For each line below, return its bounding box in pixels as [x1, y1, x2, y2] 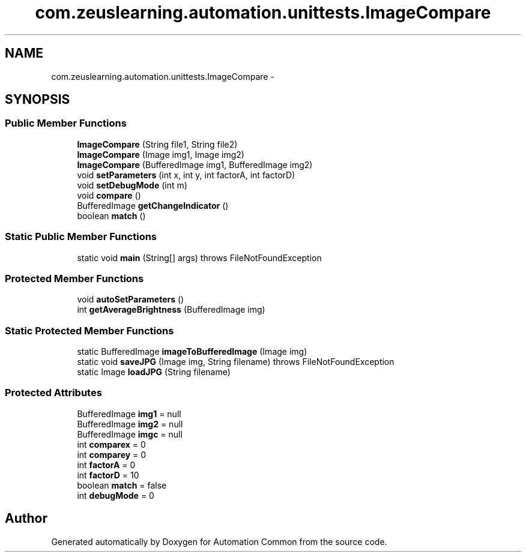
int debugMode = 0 [77, 490, 154, 501]
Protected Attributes [5, 387, 102, 399]
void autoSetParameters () [77, 294, 184, 305]
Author [5, 511, 47, 526]
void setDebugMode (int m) [77, 179, 187, 190]
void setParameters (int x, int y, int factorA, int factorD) [77, 169, 295, 180]
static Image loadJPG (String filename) [77, 367, 231, 378]
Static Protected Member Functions [5, 324, 174, 337]
